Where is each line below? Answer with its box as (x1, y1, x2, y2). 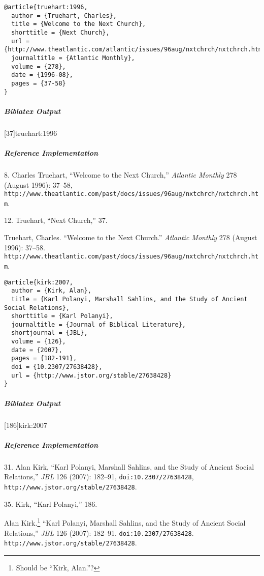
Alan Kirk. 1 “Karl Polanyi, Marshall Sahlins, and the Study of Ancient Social (4, 516, 246, 528)
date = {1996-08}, (11, 71, 74, 79)
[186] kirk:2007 (4, 419, 47, 430)
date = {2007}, (11, 346, 62, 354)
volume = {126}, (11, 338, 66, 345)
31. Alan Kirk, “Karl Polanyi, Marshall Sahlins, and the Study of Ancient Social (4, 461, 254, 472)
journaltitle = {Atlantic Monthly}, (11, 54, 135, 62)
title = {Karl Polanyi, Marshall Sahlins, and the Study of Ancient (11, 295, 248, 303)
